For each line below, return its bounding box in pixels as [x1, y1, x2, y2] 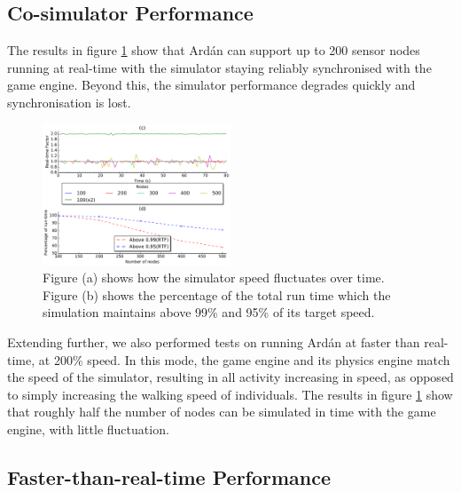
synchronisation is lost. [7, 92, 131, 111]
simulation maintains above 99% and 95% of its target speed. [43, 303, 375, 321]
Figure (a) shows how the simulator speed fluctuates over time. [43, 268, 385, 287]
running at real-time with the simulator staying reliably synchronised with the [7, 58, 432, 76]
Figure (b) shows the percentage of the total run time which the [43, 285, 391, 304]
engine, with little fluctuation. [7, 419, 169, 438]
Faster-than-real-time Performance [7, 463, 332, 490]
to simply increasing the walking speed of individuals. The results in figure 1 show [7, 385, 453, 403]
